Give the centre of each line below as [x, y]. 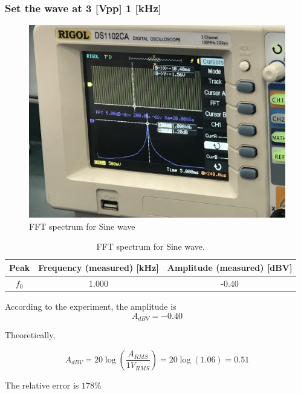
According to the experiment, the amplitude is [91, 306]
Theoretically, [30, 334]
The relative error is [42, 385]
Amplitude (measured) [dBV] [230, 267]
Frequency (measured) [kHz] [99, 267]
